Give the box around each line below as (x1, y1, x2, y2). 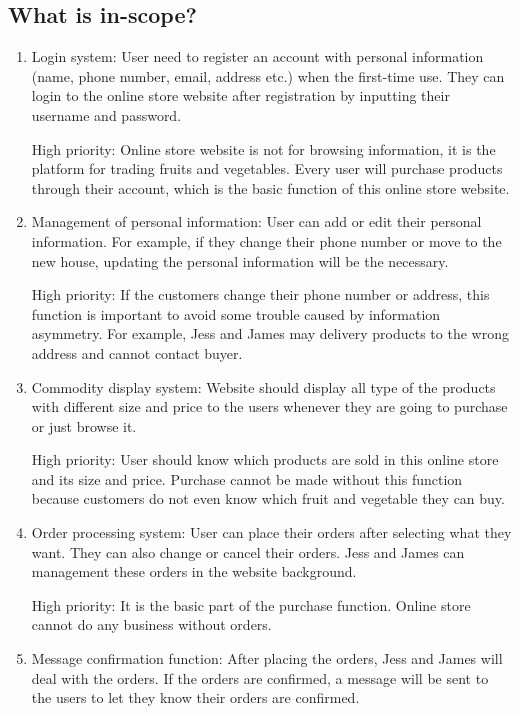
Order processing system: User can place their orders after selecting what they (31, 522, 512, 543)
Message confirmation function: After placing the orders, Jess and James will (31, 648, 503, 669)
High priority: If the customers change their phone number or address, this (31, 284, 490, 305)
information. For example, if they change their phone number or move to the (31, 230, 502, 251)
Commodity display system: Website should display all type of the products (31, 376, 496, 397)
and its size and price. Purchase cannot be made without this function (31, 468, 463, 489)
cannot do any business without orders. (31, 614, 272, 635)
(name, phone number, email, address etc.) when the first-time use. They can (31, 65, 505, 86)
